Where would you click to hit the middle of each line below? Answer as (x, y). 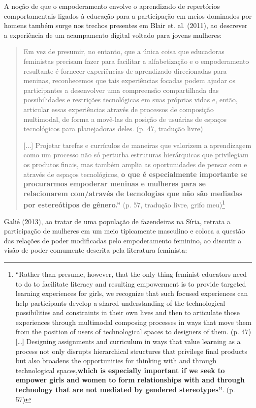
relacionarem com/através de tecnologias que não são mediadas (133, 193)
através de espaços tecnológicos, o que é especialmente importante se (135, 174)
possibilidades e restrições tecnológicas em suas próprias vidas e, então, (130, 100)
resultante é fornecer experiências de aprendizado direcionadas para (125, 71)
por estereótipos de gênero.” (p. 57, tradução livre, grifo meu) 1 (124, 204)
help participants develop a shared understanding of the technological (120, 303)
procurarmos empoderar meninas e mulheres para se (114, 184)
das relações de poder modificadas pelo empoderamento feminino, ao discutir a (123, 240)
